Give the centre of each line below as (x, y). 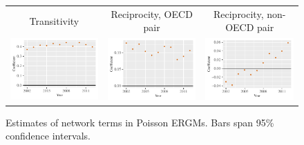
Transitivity (54, 20)
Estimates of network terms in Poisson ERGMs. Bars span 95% (140, 122)
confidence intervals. (48, 136)
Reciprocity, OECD (152, 13)
